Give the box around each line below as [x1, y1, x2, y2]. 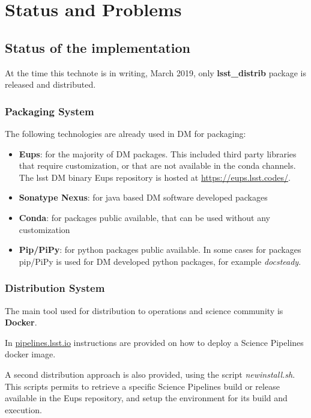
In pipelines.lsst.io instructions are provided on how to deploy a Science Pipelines [5, 336, 304, 348]
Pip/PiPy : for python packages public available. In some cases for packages [19, 243, 301, 256]
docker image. [5, 348, 56, 360]
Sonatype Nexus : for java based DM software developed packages [19, 191, 268, 204]
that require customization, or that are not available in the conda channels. [19, 159, 296, 172]
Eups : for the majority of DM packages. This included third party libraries [19, 147, 297, 160]
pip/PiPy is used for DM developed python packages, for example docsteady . [19, 255, 301, 267]
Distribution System [5, 280, 105, 295]
